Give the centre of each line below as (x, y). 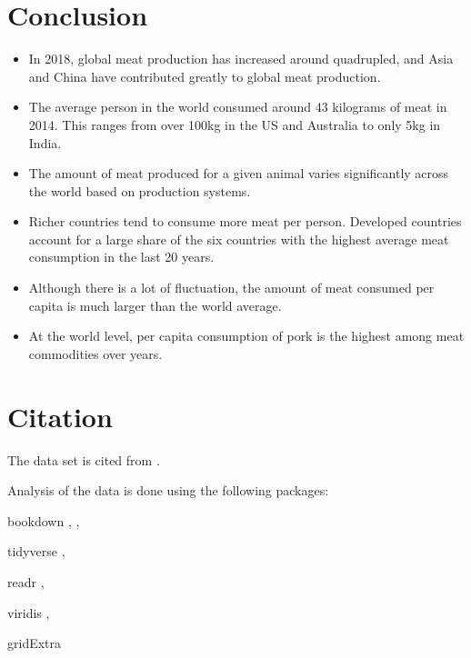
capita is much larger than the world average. (155, 305)
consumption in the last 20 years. (121, 257)
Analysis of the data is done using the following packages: (168, 490)
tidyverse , (36, 551)
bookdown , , (44, 520)
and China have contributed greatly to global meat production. (205, 76)
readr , (26, 581)
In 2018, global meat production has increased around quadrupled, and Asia (241, 59)
